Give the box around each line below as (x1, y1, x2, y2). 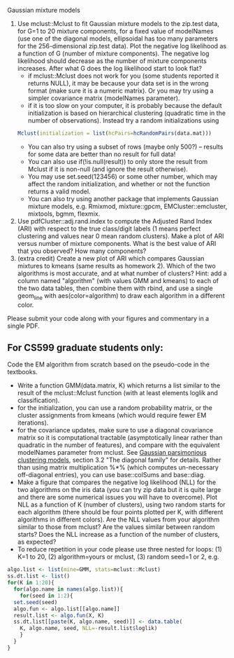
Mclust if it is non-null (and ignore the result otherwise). (27, 165, 189, 173)
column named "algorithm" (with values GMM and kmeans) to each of (17, 276, 219, 285)
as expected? (17, 537, 57, 546)
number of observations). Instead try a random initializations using (27, 116, 219, 125)
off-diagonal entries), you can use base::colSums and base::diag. (17, 471, 206, 479)
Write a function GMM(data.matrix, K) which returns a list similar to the (17, 381, 221, 390)
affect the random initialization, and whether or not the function (27, 179, 210, 188)
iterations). (17, 418, 49, 427)
